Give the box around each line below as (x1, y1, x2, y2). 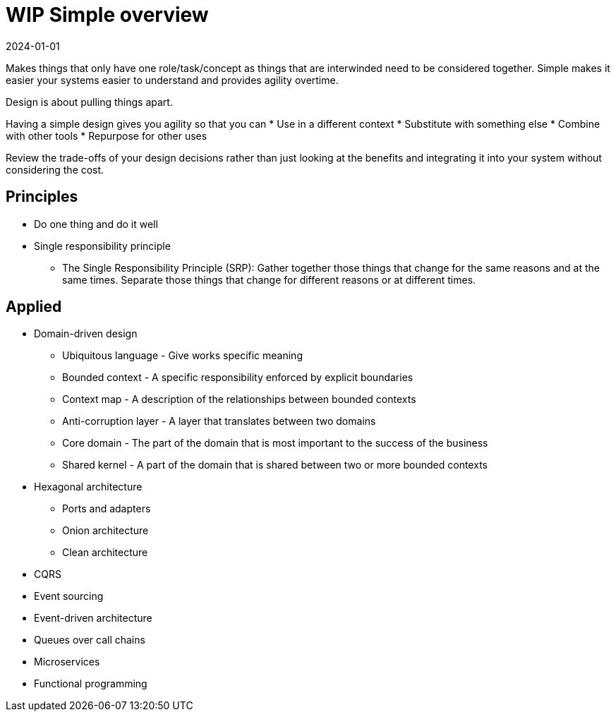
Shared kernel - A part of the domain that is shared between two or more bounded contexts (62, 459, 488, 471)
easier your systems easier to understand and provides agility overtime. (6, 73, 339, 86)
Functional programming (34, 677, 147, 690)
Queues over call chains (34, 634, 145, 646)
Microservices (34, 656, 100, 668)
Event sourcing (34, 590, 104, 603)
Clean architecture (62, 546, 148, 559)
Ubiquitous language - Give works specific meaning (62, 349, 303, 362)
